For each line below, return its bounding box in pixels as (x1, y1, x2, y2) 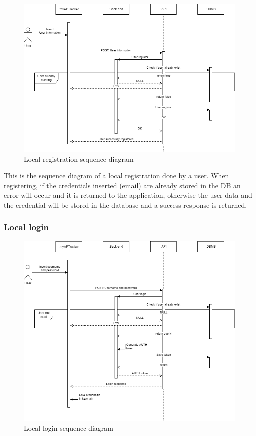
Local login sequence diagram (24, 422, 113, 433)
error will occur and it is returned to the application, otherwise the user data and (4, 190, 252, 200)
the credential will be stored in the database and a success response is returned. (4, 199, 247, 210)
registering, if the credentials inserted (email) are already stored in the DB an (4, 180, 241, 190)
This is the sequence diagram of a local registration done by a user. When (4, 170, 229, 181)
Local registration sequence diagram (24, 153, 134, 164)
